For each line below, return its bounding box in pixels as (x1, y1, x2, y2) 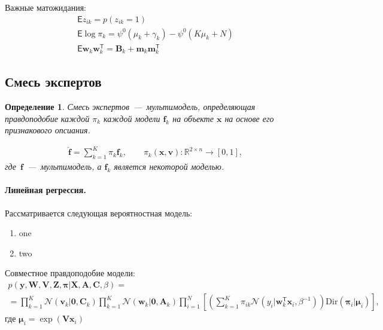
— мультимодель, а (28, 160, 102, 173)
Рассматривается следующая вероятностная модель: (5, 206, 193, 219)
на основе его (224, 112, 274, 124)
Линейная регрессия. (5, 184, 86, 196)
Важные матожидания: (5, 1, 87, 13)
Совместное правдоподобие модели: (5, 267, 135, 279)
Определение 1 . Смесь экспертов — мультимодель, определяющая (5, 100, 256, 113)
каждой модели (104, 112, 160, 124)
